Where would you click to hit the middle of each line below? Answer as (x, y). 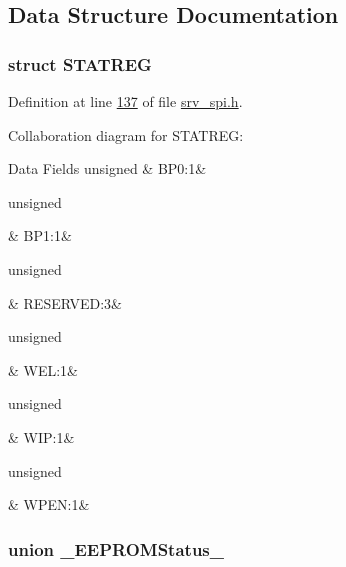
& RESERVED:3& (65, 302)
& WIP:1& (41, 436)
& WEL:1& (43, 369)
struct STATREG (80, 63)
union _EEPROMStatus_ (116, 548)
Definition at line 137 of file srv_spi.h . (125, 101)
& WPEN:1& (49, 504)
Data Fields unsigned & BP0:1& (107, 168)
